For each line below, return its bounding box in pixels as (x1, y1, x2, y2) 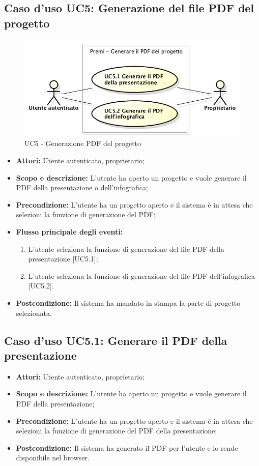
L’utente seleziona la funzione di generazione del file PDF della (28, 243, 224, 254)
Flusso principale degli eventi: (16, 226, 123, 237)
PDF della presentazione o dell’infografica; (16, 182, 148, 193)
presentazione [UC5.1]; (28, 253, 98, 264)
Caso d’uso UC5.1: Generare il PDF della (4, 332, 227, 348)
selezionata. (16, 307, 52, 318)
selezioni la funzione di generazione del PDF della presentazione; (16, 425, 217, 436)
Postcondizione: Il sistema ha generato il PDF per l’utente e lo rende (16, 442, 238, 453)
